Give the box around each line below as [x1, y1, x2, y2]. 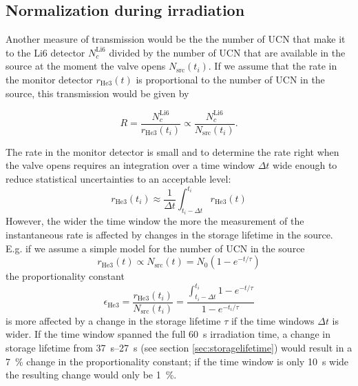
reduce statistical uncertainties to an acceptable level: [6, 171, 231, 185]
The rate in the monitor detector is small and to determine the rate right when [6, 144, 339, 159]
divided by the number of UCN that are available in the [109, 45, 346, 59]
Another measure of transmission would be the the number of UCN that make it [6, 32, 346, 46]
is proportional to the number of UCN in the [136, 72, 325, 86]
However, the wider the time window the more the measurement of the [6, 214, 304, 228]
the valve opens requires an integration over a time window [6, 158, 255, 172]
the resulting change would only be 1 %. [6, 367, 177, 382]
